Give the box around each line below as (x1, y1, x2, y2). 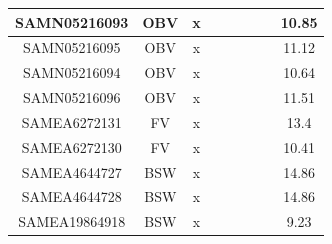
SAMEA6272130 (21, 136, 122, 157)
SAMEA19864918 (18, 211, 126, 232)
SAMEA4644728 (21, 186, 122, 207)
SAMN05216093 (15, 11, 129, 32)
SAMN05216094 (22, 62, 121, 83)
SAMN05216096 (22, 87, 121, 108)
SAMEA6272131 (21, 111, 122, 132)
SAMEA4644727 (21, 161, 122, 182)
